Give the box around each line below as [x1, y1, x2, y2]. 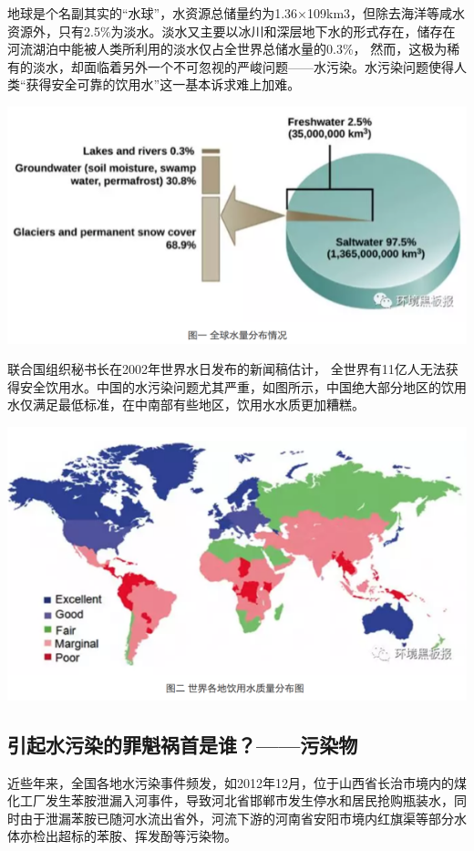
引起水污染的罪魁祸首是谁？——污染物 [7, 730, 358, 758]
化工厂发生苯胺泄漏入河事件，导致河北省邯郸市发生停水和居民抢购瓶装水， [7, 791, 454, 810]
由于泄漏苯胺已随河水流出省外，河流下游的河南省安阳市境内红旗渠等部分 [19, 808, 454, 827]
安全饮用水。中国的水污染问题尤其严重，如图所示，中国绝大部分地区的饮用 [19, 377, 467, 396]
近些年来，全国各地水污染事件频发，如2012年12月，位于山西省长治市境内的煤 [7, 773, 467, 792]
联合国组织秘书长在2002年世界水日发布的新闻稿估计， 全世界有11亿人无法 [7, 359, 446, 379]
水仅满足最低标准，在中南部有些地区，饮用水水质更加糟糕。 [7, 395, 365, 414]
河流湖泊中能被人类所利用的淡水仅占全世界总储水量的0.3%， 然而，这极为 [7, 39, 448, 58]
